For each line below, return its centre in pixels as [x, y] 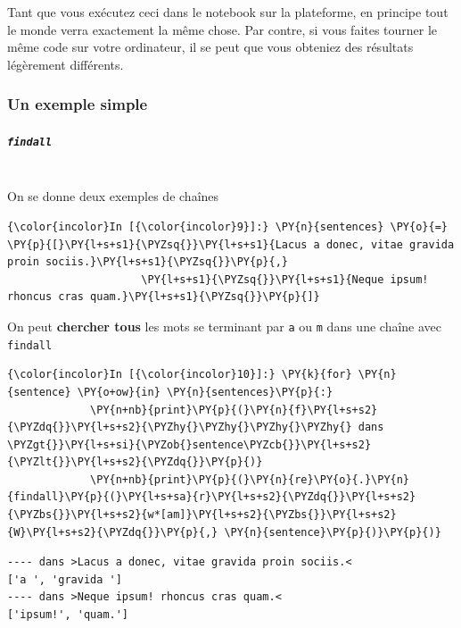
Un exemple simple [78, 104]
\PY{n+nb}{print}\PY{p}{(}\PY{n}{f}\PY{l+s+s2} [234, 410]
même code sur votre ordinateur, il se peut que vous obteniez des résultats [210, 47]
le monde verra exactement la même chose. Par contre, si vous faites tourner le [222, 29]
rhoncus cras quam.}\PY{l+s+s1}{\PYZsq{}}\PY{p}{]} [164, 297]
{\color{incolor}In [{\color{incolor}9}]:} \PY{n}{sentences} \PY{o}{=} [227, 227]
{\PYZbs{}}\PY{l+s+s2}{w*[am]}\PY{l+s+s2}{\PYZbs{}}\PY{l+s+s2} [202, 515]
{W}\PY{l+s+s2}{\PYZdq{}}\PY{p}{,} [113, 532]
